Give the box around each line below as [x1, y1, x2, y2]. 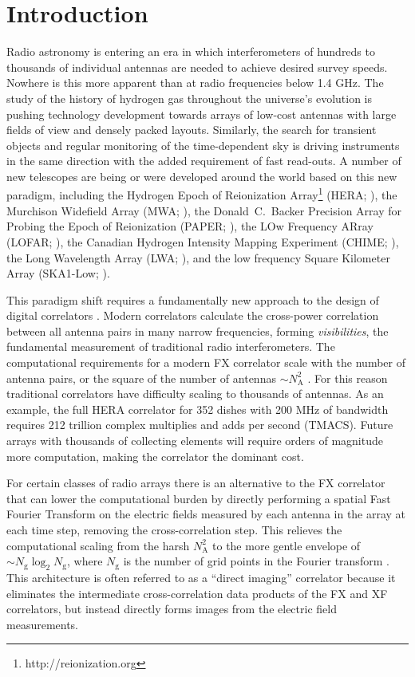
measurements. [6, 616, 79, 632]
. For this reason [307, 369, 388, 386]
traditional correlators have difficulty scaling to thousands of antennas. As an [6, 385, 384, 402]
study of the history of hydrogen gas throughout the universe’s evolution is [6, 89, 372, 106]
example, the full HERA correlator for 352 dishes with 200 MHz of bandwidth [6, 400, 389, 417]
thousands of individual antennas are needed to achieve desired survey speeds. [6, 58, 388, 75]
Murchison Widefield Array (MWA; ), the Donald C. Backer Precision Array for [6, 202, 401, 218]
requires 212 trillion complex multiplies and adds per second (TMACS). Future [6, 416, 393, 433]
